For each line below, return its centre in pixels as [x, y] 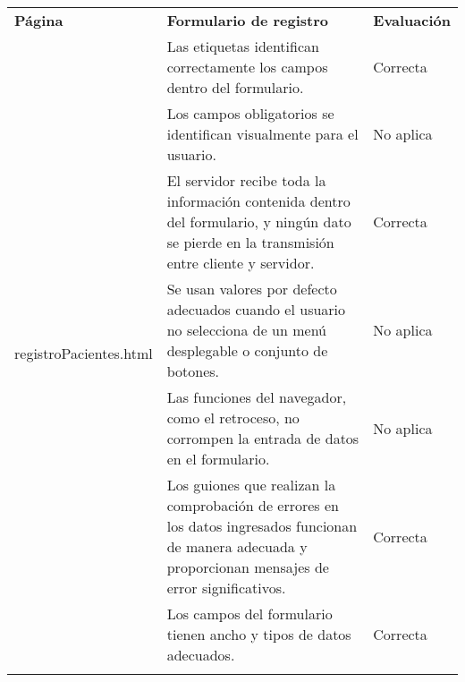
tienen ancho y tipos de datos [259, 634]
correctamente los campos [247, 67]
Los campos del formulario [249, 614]
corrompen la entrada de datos [263, 438]
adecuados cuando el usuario [256, 309]
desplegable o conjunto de [247, 350]
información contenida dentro [258, 201]
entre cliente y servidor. [241, 263]
